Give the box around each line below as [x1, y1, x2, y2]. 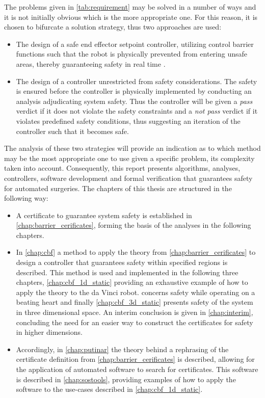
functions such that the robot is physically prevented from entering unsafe [16, 48, 248, 59]
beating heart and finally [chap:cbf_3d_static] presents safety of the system [16, 297, 253, 307]
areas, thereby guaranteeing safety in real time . [16, 58, 166, 69]
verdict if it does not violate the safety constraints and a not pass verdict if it [16, 105, 258, 116]
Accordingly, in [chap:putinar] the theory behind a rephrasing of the [16, 343, 229, 354]
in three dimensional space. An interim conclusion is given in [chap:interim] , [16, 307, 253, 317]
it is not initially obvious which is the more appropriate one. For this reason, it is [4, 11, 258, 22]
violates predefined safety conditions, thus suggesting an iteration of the [16, 115, 241, 126]
